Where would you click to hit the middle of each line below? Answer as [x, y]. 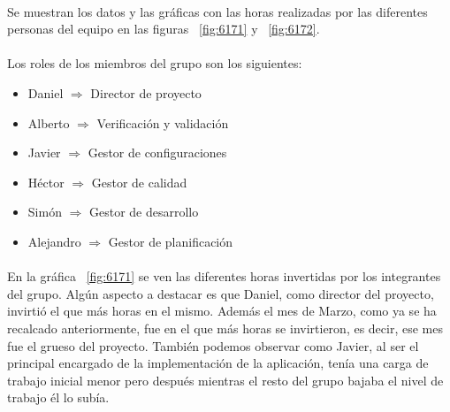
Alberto [49, 122]
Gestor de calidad [139, 182]
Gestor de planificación [171, 241]
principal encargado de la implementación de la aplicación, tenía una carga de [218, 363]
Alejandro [54, 241]
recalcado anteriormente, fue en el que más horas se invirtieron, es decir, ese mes [225, 328]
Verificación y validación [163, 122]
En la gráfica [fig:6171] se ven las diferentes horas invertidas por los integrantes [224, 276]
